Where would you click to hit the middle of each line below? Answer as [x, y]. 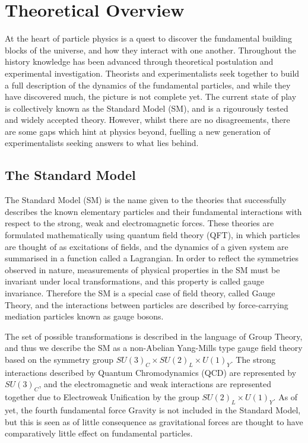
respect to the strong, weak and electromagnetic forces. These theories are [139, 223]
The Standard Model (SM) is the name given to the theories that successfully [146, 200]
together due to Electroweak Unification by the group [102, 397]
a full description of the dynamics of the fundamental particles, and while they [148, 85]
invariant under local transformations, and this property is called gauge [134, 281]
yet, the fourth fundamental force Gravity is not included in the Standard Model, [153, 409]
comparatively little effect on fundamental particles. [99, 433]
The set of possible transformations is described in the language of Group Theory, [154, 336]
